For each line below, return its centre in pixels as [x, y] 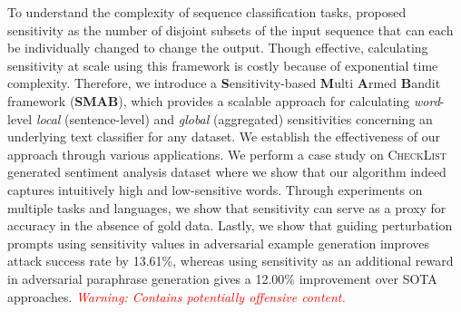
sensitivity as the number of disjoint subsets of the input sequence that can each [230, 29]
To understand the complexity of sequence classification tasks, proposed [207, 12]
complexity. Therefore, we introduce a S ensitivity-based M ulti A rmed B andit [224, 83]
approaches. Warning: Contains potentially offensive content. [177, 296]
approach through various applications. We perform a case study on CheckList [227, 154]
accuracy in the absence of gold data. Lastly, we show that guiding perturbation [230, 225]
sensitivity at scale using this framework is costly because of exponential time [223, 65]
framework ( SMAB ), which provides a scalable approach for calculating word [224, 100]
